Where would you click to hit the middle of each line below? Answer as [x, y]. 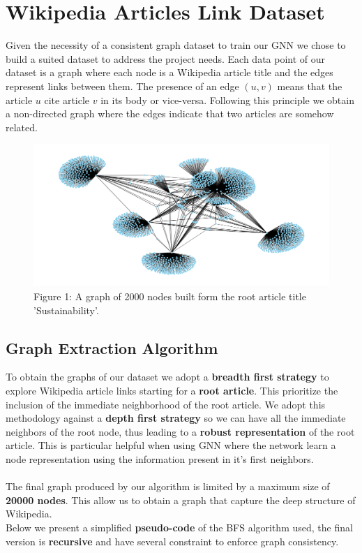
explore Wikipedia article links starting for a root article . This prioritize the [172, 390]
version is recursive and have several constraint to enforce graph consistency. [172, 541]
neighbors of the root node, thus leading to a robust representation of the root [180, 431]
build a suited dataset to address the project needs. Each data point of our [166, 58]
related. [22, 127]
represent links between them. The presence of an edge [122, 86]
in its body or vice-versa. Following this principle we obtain [227, 99]
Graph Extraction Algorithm [112, 347]
